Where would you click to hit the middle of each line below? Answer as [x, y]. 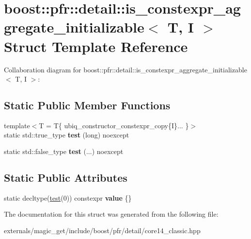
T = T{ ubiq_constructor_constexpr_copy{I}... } [114, 125]
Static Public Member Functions [87, 105]
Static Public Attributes [66, 178]
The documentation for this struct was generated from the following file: [111, 214]
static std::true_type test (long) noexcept [67, 135]
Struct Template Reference [96, 46]
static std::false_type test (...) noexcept [64, 151]
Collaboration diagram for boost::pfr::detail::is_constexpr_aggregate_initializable [125, 69]
